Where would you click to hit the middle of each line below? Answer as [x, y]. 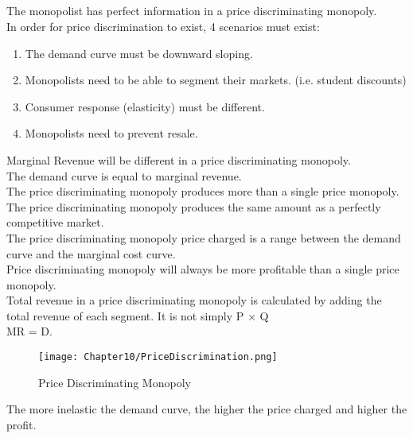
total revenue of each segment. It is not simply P [125, 315]
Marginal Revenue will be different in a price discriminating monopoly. [179, 159]
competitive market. [55, 222]
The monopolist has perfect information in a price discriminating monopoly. [192, 11]
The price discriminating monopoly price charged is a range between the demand [204, 237]
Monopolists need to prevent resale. [111, 133]
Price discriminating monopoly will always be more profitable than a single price [203, 269]
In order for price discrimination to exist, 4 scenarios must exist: [163, 26]
